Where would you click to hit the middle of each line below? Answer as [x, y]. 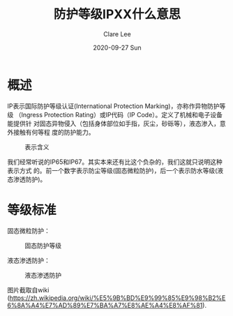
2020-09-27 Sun [117, 47]
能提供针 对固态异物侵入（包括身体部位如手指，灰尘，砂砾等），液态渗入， [113, 123]
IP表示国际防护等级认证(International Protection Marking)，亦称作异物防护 [113, 106]
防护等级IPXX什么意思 [117, 14]
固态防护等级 [43, 246]
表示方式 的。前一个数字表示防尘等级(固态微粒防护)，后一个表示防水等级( [112, 170]
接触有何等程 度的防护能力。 [54, 132]
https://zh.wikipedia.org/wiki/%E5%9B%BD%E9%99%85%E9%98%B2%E [118, 298]
